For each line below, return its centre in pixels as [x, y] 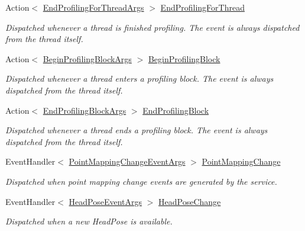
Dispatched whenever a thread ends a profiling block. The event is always [137, 130]
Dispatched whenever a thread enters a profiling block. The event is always [139, 78]
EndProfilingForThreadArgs [93, 7]
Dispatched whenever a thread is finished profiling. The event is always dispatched [152, 27]
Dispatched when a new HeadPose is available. [89, 221]
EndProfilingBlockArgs [85, 110]
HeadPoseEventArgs [106, 201]
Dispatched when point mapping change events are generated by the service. [141, 181]
